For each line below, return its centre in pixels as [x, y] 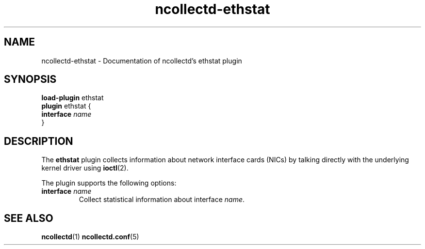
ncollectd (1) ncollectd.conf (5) [90, 237]
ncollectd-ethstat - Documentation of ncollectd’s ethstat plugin [142, 61]
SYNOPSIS [30, 79]
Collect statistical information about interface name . [162, 200]
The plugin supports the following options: [109, 183]
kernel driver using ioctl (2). [85, 168]
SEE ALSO [29, 218]
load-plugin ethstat [73, 98]
